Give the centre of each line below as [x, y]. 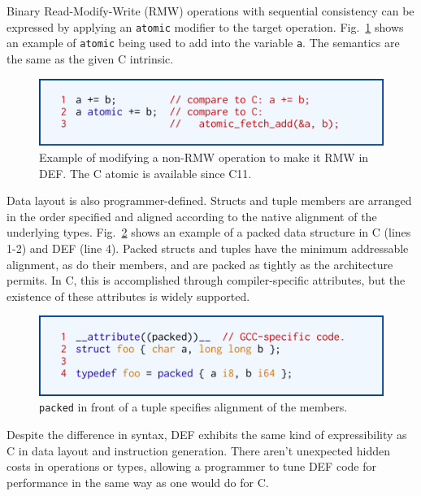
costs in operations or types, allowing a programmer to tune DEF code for [191, 466]
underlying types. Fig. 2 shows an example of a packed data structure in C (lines [209, 232]
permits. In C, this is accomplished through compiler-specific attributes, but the [206, 280]
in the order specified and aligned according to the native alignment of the [192, 216]
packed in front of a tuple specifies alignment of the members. [193, 407]
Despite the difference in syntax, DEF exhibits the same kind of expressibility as [207, 434]
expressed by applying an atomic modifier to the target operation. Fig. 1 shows [205, 26]
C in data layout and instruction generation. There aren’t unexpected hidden [199, 450]
